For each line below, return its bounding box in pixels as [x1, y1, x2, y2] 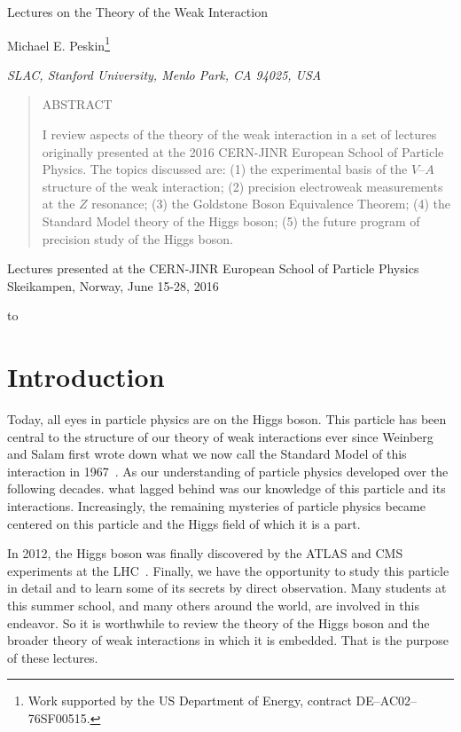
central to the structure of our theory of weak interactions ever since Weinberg [7, 427, 434, 445]
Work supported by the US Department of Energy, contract [27, 691, 352, 710]
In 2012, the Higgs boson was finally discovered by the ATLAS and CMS [7, 544, 403, 563]
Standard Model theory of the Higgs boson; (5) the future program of [42, 212, 420, 230]
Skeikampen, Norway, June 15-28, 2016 [7, 276, 219, 295]
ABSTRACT [42, 95, 113, 114]
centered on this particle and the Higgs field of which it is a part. [7, 514, 361, 532]
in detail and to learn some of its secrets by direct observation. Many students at [7, 579, 447, 597]
